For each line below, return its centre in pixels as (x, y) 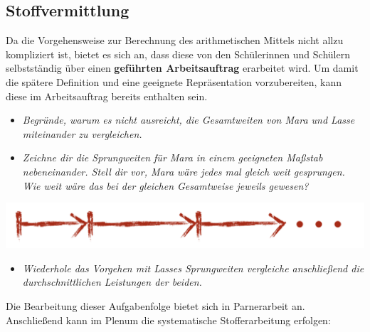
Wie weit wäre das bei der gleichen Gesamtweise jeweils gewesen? (165, 185)
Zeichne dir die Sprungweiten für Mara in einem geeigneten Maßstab (173, 157)
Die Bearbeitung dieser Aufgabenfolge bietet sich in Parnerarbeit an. (155, 305)
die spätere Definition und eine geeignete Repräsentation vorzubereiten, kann (174, 81)
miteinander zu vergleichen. (82, 133)
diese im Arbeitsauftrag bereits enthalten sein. (107, 96)
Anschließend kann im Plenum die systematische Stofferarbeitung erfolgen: (168, 320)
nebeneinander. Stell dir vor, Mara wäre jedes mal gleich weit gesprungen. (184, 171)
